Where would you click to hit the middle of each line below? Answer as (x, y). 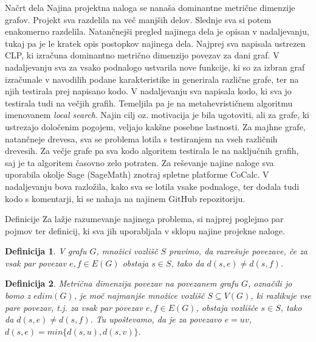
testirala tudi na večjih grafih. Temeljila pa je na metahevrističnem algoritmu (149, 103)
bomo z (18, 295)
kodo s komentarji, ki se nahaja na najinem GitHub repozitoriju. (125, 198)
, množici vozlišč (127, 251)
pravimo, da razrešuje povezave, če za (238, 251)
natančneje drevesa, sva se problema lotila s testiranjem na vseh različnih (141, 138)
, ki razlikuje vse (281, 295)
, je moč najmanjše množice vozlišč (139, 295)
